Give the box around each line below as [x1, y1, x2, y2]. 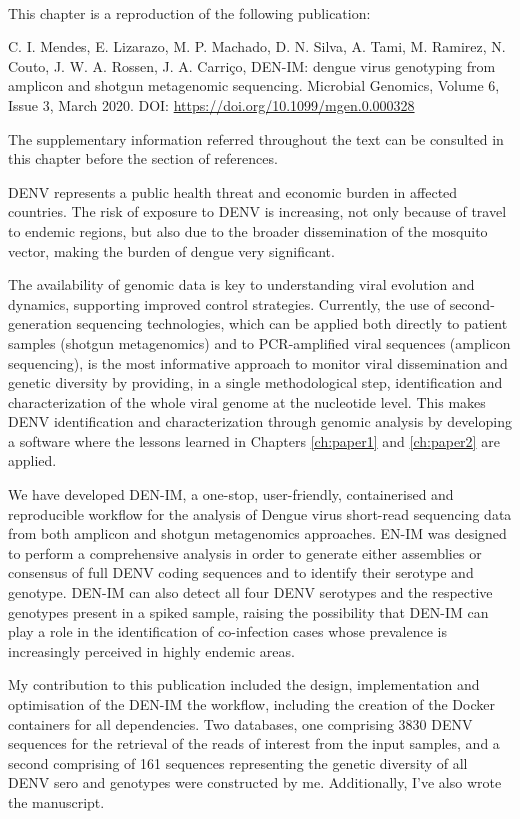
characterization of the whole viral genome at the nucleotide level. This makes [8, 391, 486, 412]
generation [8, 313, 72, 334]
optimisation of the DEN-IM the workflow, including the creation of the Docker [8, 694, 495, 714]
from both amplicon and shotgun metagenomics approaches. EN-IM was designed [8, 523, 507, 544]
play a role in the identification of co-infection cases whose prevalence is [8, 621, 448, 642]
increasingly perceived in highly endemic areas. [8, 640, 295, 661]
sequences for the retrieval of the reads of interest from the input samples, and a [8, 733, 500, 754]
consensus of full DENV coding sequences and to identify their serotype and [8, 562, 474, 583]
